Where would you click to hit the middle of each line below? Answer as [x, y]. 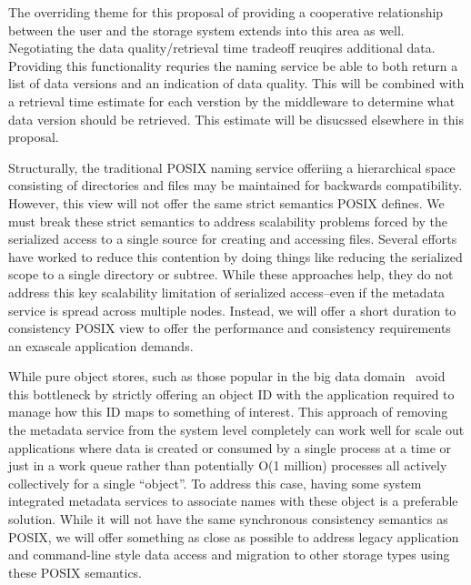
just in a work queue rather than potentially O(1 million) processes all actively [228, 465]
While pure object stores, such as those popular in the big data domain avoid [227, 376]
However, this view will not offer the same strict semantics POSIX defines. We [226, 202]
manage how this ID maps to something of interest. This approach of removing [228, 412]
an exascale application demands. [101, 345]
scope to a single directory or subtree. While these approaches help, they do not [231, 274]
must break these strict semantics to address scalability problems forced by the [228, 221]
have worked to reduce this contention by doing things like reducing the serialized [235, 256]
